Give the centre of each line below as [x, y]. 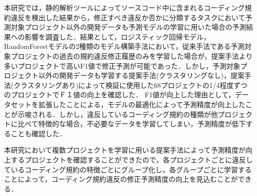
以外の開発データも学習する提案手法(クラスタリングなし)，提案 [141, 75]
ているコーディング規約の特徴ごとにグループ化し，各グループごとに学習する [128, 169]
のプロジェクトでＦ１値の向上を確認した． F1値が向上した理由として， [120, 95]
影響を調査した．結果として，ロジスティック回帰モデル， [117, 36]
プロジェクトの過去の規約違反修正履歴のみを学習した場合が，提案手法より [131, 56]
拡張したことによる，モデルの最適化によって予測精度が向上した [142, 104]
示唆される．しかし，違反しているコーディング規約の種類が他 [118, 114]
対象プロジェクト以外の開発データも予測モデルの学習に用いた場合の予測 [128, 27]
